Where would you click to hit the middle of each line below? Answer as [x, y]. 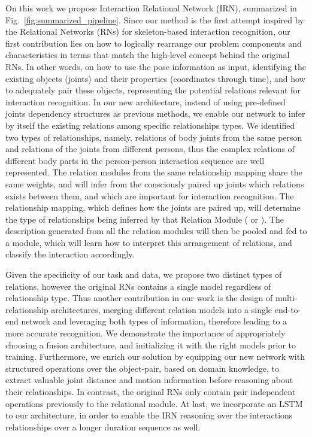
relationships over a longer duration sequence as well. [103, 427]
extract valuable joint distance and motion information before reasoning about [149, 380]
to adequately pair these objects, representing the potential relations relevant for [153, 90]
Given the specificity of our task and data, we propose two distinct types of [144, 274]
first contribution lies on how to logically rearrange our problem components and [154, 43]
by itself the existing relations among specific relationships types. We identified [150, 125]
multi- [286, 298]
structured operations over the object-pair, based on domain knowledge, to [143, 368]
